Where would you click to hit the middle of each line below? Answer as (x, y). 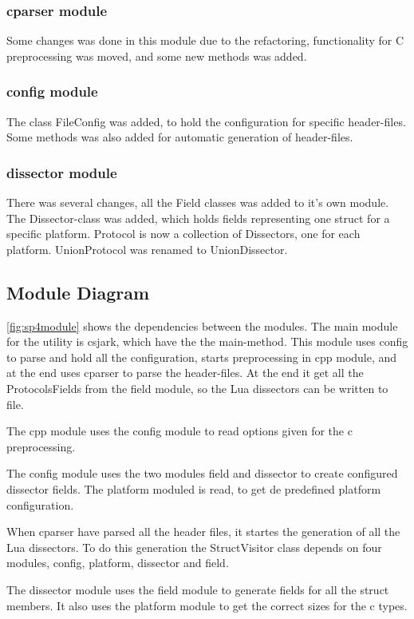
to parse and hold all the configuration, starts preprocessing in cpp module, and (202, 357)
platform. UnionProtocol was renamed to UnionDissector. (147, 249)
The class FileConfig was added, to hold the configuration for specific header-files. (206, 121)
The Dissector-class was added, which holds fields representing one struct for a (198, 218)
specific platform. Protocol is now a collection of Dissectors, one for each (183, 234)
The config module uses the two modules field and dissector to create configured (202, 473)
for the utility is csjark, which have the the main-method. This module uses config (207, 341)
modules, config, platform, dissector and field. (118, 563)
